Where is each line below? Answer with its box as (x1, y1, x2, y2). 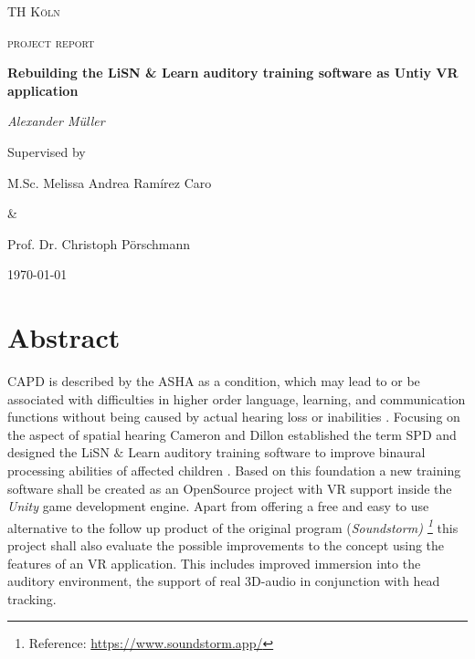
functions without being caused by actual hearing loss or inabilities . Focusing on (7, 407, 460, 426)
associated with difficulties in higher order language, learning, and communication (7, 389, 466, 408)
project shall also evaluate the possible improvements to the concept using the (7, 536, 445, 555)
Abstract (7, 319, 121, 356)
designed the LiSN (7, 443, 110, 462)
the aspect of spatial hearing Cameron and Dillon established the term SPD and (7, 424, 457, 444)
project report (7, 32, 95, 51)
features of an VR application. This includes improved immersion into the (7, 553, 421, 572)
